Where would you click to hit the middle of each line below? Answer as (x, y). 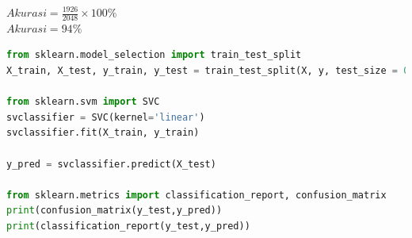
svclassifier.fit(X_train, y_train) (103, 133)
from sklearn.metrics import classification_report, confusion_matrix (196, 195)
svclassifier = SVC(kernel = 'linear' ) (106, 117)
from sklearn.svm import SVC (83, 102)
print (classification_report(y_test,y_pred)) (128, 226)
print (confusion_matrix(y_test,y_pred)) (114, 211)
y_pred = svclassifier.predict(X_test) (111, 164)
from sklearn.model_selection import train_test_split (154, 55)
